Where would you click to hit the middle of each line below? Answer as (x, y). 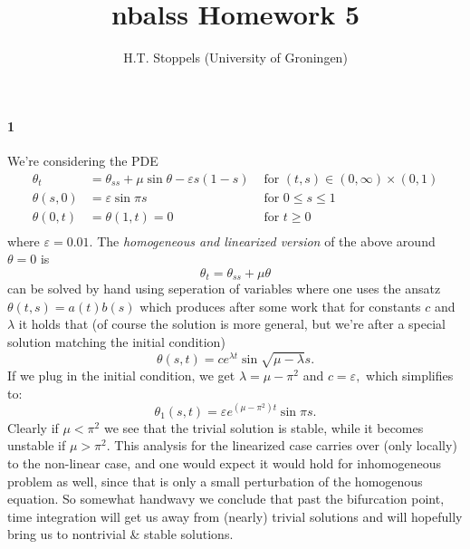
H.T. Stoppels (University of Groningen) (235, 58)
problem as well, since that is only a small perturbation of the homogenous (215, 481)
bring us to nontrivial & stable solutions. (120, 534)
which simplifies (410, 376)
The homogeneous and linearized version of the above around (266, 241)
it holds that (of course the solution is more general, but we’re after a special (232, 324)
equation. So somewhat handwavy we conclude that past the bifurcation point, (226, 499)
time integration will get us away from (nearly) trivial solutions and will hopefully (235, 516)
